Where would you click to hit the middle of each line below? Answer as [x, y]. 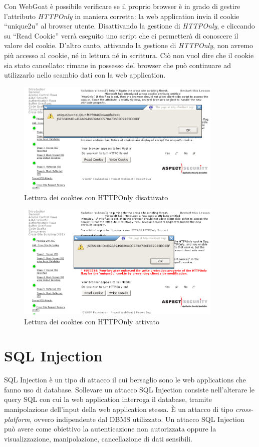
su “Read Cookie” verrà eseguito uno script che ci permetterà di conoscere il [121, 35]
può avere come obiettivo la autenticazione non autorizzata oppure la [110, 429]
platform [17, 419]
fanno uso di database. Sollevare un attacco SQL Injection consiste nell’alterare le [129, 389]
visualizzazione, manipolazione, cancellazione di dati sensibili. [98, 438]
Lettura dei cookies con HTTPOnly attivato [92, 321]
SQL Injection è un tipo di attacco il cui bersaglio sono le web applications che [125, 380]
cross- [244, 409]
